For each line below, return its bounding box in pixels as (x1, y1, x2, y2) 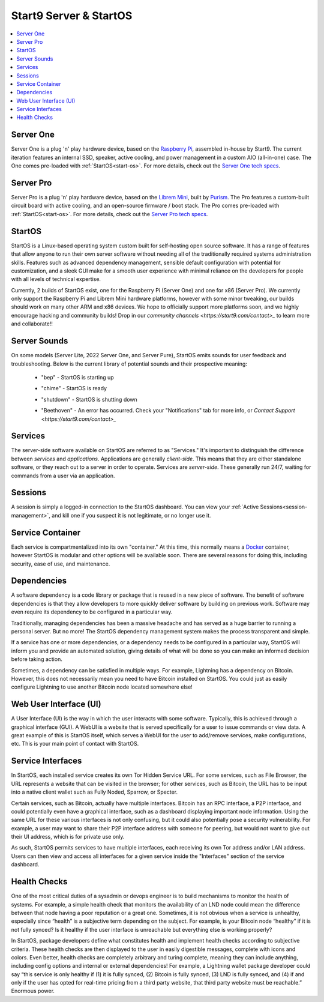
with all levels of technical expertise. (11, 276, 101, 283)
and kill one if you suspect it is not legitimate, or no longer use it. (52, 512, 211, 519)
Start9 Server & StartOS (11, 9, 133, 22)
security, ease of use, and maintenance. (11, 560, 110, 567)
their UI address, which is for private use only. (11, 833, 125, 841)
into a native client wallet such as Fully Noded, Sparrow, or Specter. (11, 788, 178, 795)
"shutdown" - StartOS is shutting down (41, 396, 137, 403)
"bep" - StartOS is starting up (41, 373, 114, 381)
